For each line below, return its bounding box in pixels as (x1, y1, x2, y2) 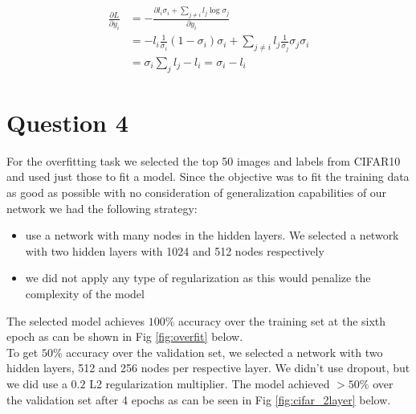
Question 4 (6, 105, 128, 138)
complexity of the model (25, 285, 145, 302)
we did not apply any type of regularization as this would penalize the (25, 269, 371, 286)
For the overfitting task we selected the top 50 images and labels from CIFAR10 (6, 152, 401, 169)
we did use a (6, 375, 67, 391)
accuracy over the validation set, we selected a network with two (66, 343, 383, 360)
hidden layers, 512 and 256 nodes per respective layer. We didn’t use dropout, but (6, 359, 410, 376)
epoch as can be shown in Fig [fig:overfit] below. (6, 328, 243, 345)
